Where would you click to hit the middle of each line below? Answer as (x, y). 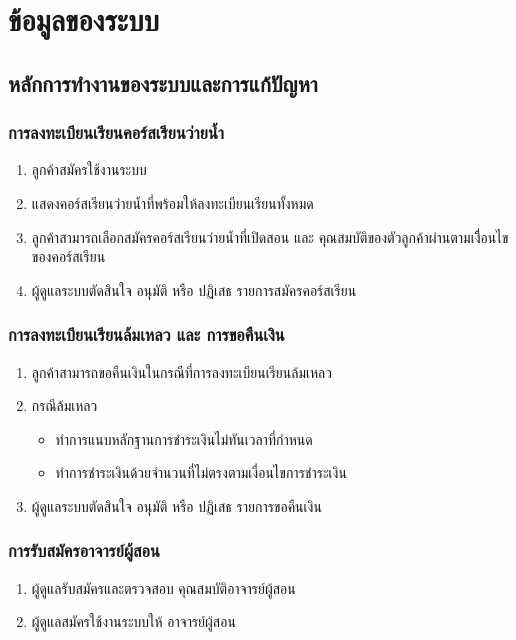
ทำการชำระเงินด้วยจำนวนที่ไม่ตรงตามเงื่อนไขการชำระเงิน (201, 472)
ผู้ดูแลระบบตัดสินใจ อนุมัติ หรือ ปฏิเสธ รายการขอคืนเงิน (176, 505)
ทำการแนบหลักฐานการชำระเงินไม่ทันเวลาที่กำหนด (184, 438)
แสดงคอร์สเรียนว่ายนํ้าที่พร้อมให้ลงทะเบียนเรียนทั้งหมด (172, 202)
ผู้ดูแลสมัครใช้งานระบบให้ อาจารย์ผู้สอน (133, 621)
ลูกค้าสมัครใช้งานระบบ (89, 169)
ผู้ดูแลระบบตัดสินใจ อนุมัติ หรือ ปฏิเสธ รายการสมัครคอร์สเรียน (194, 289)
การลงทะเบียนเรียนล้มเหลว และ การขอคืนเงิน (146, 334)
